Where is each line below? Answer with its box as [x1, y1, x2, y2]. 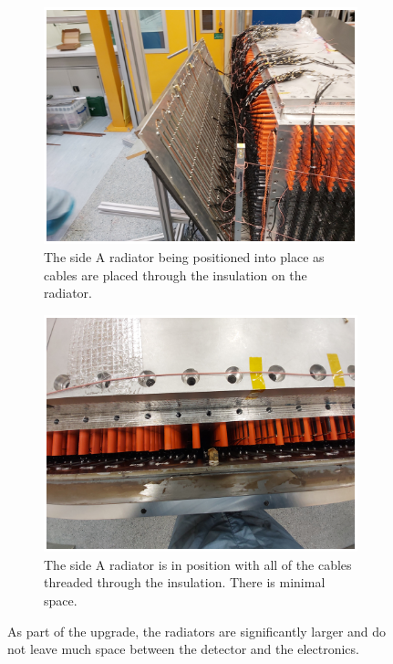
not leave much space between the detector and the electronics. [7, 639, 359, 659]
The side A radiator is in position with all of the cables [44, 554, 352, 574]
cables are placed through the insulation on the [44, 265, 307, 284]
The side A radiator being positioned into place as [44, 248, 325, 266]
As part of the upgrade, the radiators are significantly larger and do [7, 621, 387, 640]
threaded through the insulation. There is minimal [44, 573, 326, 592]
